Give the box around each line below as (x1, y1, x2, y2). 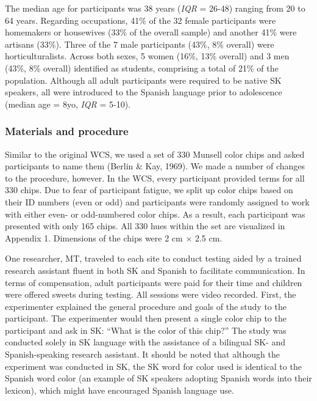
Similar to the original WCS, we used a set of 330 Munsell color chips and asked (5, 147, 305, 160)
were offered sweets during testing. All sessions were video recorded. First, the (5, 288, 296, 301)
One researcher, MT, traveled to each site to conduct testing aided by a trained (5, 252, 302, 265)
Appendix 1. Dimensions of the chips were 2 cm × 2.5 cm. (5, 231, 223, 244)
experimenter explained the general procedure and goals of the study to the (5, 300, 287, 312)
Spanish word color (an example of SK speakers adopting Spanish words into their (5, 372, 312, 384)
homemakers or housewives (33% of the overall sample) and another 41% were (5, 26, 297, 39)
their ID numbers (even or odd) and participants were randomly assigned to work (5, 195, 310, 208)
